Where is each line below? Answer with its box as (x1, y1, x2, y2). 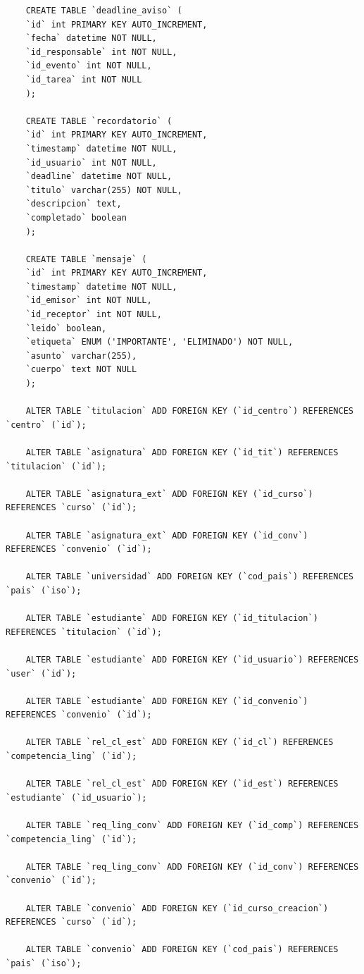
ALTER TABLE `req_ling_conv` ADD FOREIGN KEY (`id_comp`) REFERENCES (25, 820, 359, 831)
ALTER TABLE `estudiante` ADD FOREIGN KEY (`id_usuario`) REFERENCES (25, 654, 359, 665)
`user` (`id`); (6, 668, 77, 679)
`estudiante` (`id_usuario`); (6, 792, 147, 803)
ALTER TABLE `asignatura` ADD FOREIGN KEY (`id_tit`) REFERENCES (25, 448, 339, 457)
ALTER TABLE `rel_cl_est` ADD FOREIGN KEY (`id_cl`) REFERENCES (25, 737, 334, 748)
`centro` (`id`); (6, 419, 87, 430)
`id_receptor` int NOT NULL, (25, 309, 162, 320)
